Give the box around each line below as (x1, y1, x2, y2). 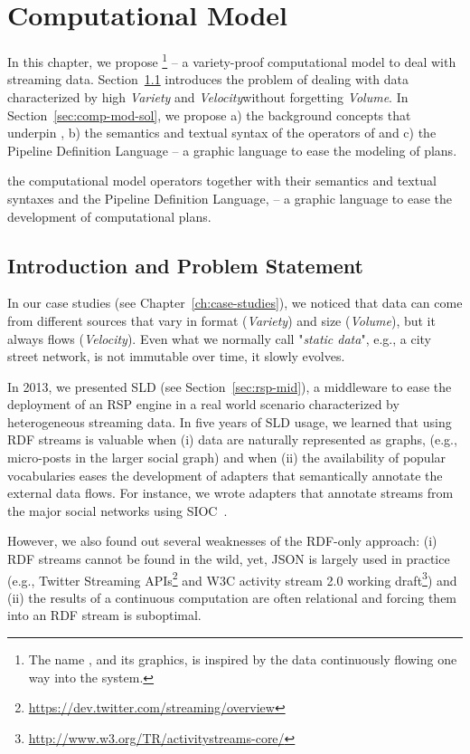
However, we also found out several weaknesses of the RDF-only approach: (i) (7, 531, 437, 550)
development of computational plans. (7, 206, 211, 225)
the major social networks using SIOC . (7, 501, 228, 520)
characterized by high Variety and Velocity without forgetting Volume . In (7, 87, 409, 106)
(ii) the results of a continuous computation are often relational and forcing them (7, 587, 457, 606)
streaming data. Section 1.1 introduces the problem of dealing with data (7, 70, 409, 89)
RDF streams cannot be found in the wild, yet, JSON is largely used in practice (7, 549, 450, 568)
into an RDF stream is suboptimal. (7, 606, 202, 625)
